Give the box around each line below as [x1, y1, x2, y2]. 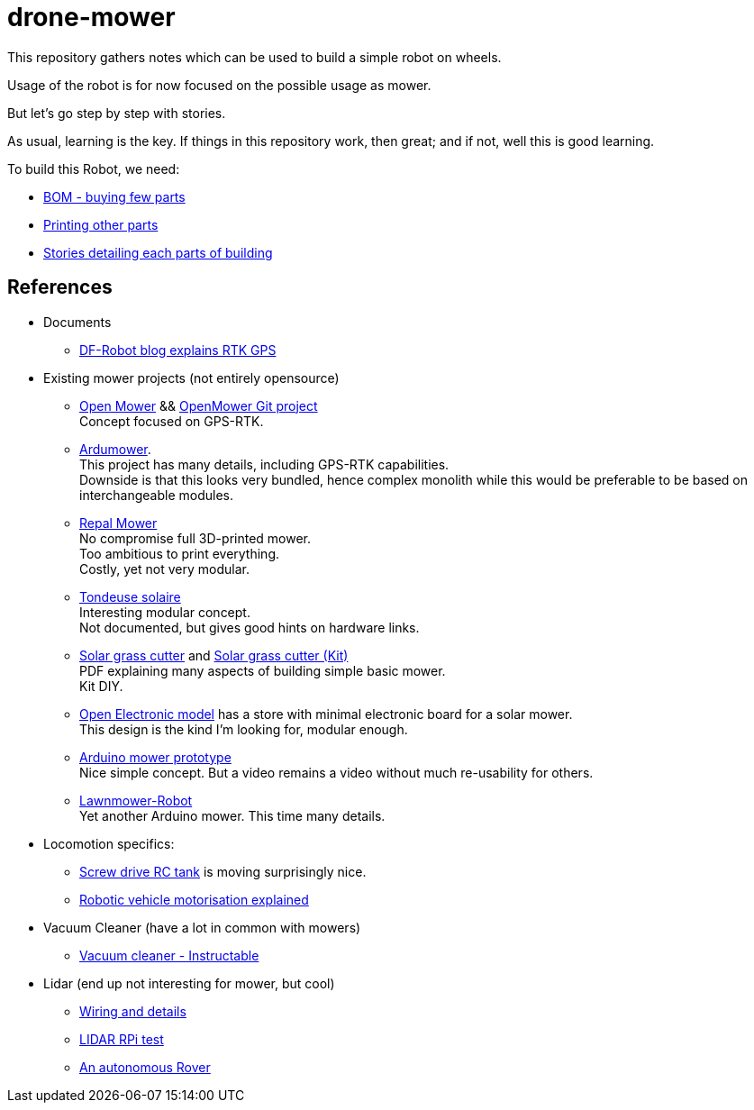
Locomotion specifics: [43, 835, 175, 851]
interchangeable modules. [79, 487, 234, 503]
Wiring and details [79, 1003, 186, 1019]
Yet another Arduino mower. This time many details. [79, 807, 386, 823]
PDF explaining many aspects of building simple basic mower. [79, 662, 446, 678]
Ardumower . [79, 441, 151, 457]
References [7, 276, 113, 299]
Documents [43, 314, 112, 330]
